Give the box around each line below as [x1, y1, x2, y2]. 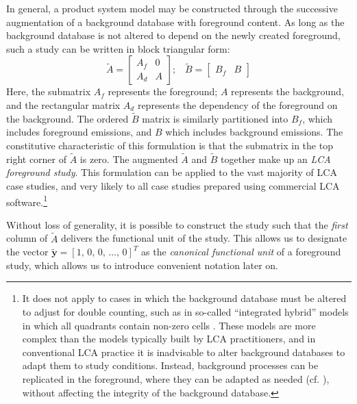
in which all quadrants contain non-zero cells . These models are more [22, 318, 316, 332]
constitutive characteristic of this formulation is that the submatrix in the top [6, 138, 333, 152]
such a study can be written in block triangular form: [6, 41, 230, 55]
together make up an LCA [221, 151, 331, 166]
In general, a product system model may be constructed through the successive [6, 1, 338, 15]
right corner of [6, 151, 67, 166]
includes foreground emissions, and [6, 125, 152, 139]
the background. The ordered [6, 111, 129, 125]
